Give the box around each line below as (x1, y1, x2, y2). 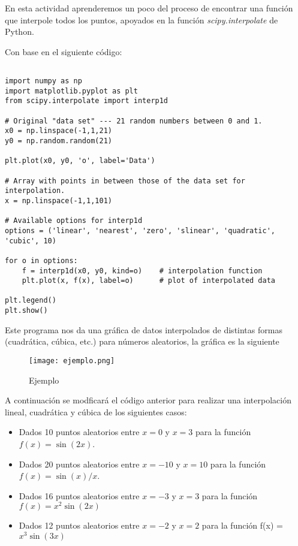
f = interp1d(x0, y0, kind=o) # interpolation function (22, 266, 263, 275)
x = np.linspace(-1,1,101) (5, 196, 112, 205)
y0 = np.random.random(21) (5, 136, 112, 145)
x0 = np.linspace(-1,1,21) (5, 126, 112, 135)
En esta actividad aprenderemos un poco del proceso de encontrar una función (5, 2, 293, 14)
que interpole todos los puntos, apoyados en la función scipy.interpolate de (5, 13, 278, 26)
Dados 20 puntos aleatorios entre (19, 457, 140, 470)
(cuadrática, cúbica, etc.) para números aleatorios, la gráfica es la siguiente (5, 335, 279, 348)
